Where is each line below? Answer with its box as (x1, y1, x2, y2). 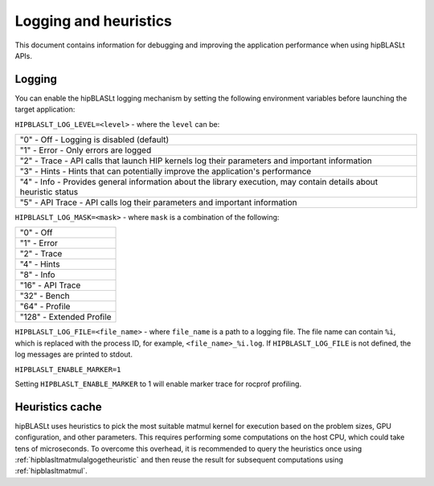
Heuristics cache (14, 400, 102, 414)
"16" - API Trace (19, 280, 81, 291)
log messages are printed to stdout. (14, 349, 133, 359)
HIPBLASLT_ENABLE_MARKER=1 (14, 365, 121, 374)
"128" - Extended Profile (19, 312, 112, 323)
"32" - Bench (19, 290, 70, 301)
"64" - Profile (19, 301, 71, 312)
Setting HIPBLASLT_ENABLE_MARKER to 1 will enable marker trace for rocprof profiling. (14, 378, 301, 389)
